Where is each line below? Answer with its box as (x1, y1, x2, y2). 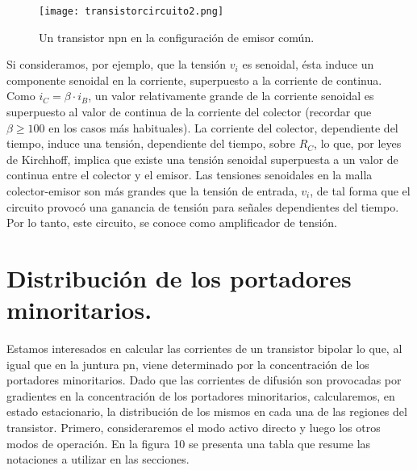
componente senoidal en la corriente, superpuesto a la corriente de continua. (6, 71, 382, 88)
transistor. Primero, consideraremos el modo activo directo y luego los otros (6, 419, 381, 436)
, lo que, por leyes (314, 135, 402, 152)
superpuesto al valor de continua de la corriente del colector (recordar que (6, 103, 372, 120)
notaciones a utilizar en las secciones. (6, 451, 190, 468)
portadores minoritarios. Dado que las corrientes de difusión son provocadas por (6, 371, 402, 388)
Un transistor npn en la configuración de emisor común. (39, 28, 315, 45)
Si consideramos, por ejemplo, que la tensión (6, 56, 227, 73)
